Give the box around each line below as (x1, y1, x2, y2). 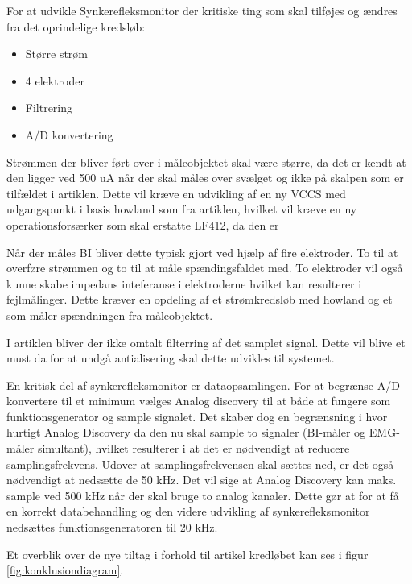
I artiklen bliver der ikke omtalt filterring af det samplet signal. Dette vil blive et (6, 333, 406, 350)
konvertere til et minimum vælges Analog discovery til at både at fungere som (6, 392, 391, 409)
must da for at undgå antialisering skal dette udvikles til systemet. (6, 350, 335, 367)
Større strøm (25, 45, 88, 62)
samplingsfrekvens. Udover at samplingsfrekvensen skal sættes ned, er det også (6, 455, 394, 472)
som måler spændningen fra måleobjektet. (6, 306, 213, 323)
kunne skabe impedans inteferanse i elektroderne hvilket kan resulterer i (6, 275, 362, 292)
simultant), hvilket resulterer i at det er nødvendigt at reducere (37, 440, 350, 457)
